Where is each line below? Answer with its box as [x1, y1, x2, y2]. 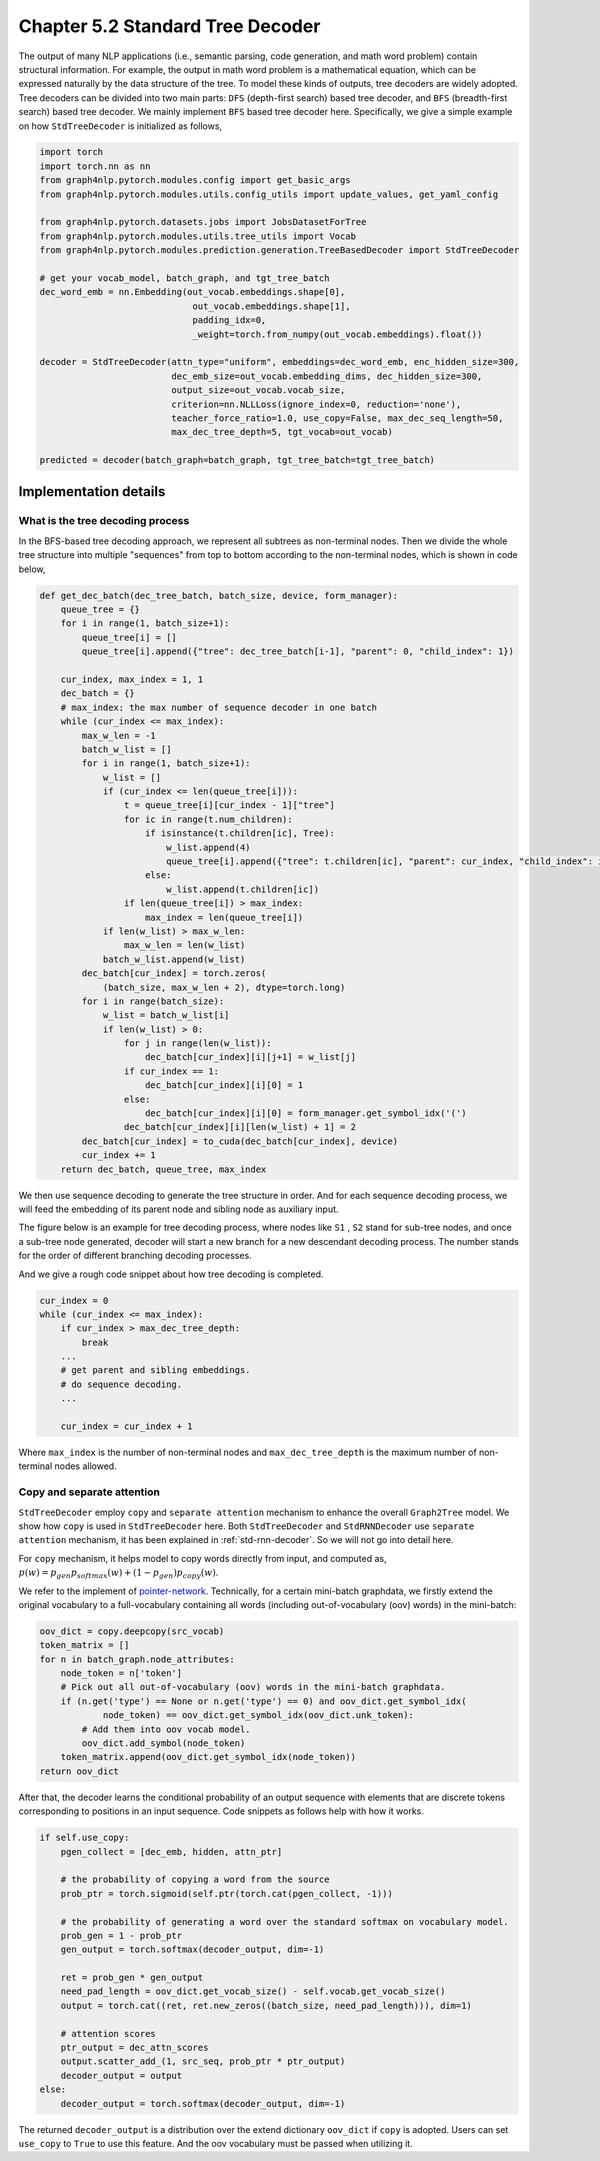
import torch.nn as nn [39, 160, 151, 172]
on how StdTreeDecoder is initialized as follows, [18, 120, 223, 132]
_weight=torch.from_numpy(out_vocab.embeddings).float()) [192, 328, 483, 340]
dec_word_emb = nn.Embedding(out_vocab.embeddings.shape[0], [39, 286, 346, 298]
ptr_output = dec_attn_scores [60, 2042, 209, 2054]
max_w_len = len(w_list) [123, 940, 246, 951]
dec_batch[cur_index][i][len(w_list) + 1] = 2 [123, 1121, 357, 1133]
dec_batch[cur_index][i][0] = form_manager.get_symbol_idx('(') [145, 1108, 467, 1119]
